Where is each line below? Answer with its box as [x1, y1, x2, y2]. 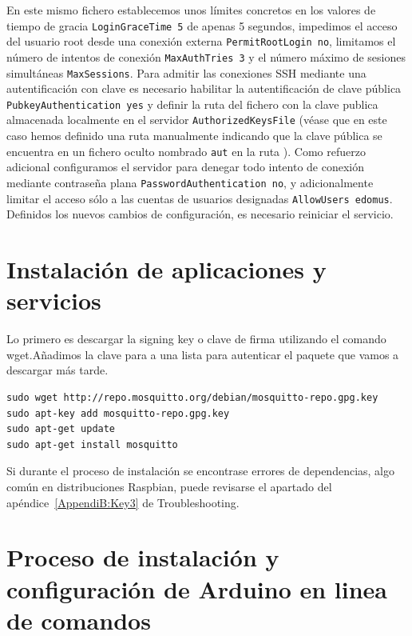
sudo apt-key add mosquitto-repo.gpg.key [6, 407, 230, 419]
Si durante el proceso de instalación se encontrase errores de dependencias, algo [6, 462, 394, 479]
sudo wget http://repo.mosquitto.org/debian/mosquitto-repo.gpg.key [6, 391, 378, 403]
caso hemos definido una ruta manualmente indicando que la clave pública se [6, 127, 382, 144]
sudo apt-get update [6, 423, 116, 435]
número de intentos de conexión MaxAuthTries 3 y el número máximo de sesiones [6, 48, 406, 65]
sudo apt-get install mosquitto [6, 438, 178, 450]
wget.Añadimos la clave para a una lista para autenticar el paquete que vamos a [6, 346, 399, 362]
